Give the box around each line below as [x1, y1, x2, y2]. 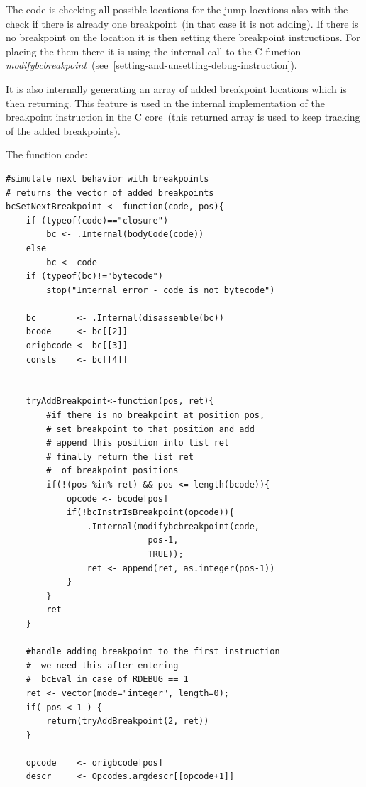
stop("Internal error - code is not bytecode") [46, 285, 275, 295]
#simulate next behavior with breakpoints [6, 173, 209, 184]
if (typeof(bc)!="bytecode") [26, 271, 163, 282]
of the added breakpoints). [6, 123, 121, 138]
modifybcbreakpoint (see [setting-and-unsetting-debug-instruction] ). [6, 57, 297, 72]
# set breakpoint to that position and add [46, 424, 255, 434]
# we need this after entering [26, 660, 179, 671]
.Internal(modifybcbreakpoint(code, [87, 521, 260, 532]
